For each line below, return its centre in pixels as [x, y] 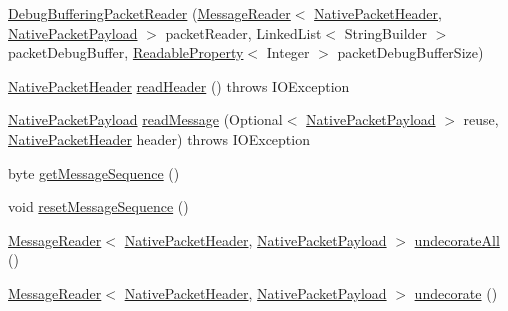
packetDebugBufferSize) [410, 52]
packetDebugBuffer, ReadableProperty [126, 52]
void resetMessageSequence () [98, 206]
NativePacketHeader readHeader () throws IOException [179, 85]
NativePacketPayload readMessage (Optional [145, 119]
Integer [288, 52]
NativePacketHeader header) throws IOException [159, 138]
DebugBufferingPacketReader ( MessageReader [149, 13]
